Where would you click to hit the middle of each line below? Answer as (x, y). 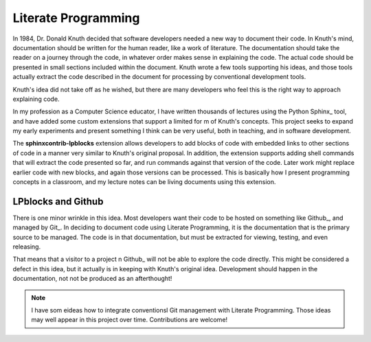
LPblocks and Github (58, 202)
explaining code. (36, 99)
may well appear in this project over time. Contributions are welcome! (130, 320)
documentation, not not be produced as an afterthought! (92, 279)
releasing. (27, 247)
